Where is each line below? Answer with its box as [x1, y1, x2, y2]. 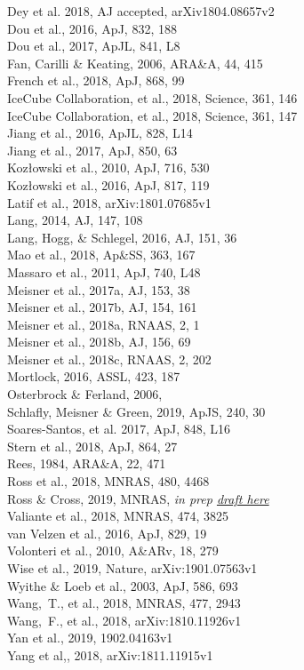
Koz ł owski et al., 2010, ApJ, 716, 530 [7, 158, 210, 177]
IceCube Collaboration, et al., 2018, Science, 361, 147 [7, 106, 298, 124]
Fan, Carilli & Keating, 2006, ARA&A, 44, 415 [7, 53, 263, 72]
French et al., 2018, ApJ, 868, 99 [7, 71, 185, 90]
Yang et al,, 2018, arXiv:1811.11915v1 [7, 645, 213, 664]
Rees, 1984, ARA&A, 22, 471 [7, 454, 166, 473]
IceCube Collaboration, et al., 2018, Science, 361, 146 [7, 88, 298, 107]
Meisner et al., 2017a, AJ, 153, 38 [7, 280, 190, 299]
